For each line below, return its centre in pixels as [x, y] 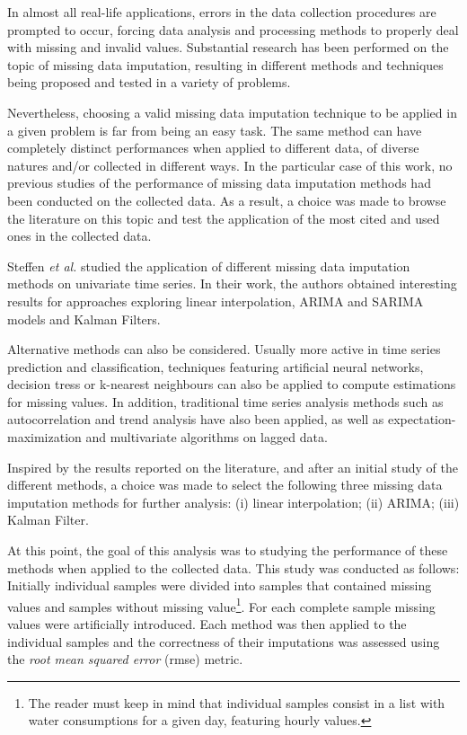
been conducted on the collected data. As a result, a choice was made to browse [227, 200]
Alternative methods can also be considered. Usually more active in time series [224, 349]
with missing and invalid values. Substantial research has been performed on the [228, 47]
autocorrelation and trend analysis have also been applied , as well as [196, 419]
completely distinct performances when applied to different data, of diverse [213, 148]
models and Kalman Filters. [84, 319]
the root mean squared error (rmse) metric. [125, 659]
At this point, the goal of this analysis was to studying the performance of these [228, 550]
